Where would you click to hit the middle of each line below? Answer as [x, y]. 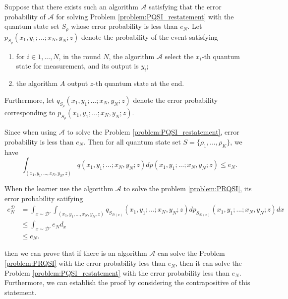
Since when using [31, 132]
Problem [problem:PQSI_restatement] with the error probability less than [117, 272]
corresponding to [30, 112]
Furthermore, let [29, 100]
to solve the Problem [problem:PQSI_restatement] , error [153, 132]
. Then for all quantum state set [132, 141]
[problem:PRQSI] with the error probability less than [85, 263]
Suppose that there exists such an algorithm [71, 6]
